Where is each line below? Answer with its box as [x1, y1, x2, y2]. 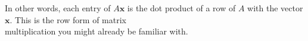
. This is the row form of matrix [10, 13, 126, 26]
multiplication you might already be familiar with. [5, 25, 188, 37]
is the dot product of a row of [127, 2, 236, 14]
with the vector [247, 2, 303, 14]
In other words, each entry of [5, 2, 111, 14]
